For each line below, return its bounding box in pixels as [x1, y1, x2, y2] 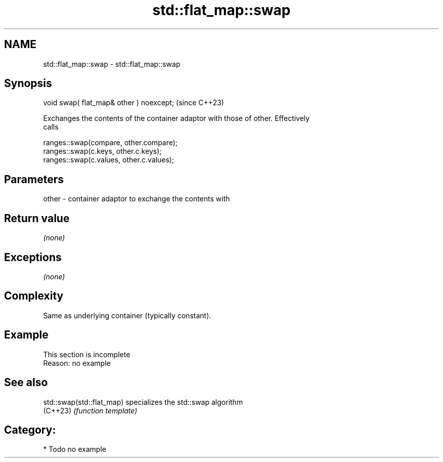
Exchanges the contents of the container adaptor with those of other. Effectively [43, 114, 310, 123]
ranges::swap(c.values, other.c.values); [43, 155, 174, 164]
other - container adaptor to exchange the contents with [43, 194, 230, 203]
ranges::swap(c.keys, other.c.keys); [43, 147, 162, 156]
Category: [4, 423, 56, 436]
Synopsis [4, 77, 52, 90]
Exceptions [4, 250, 62, 264]
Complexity [4, 289, 64, 303]
